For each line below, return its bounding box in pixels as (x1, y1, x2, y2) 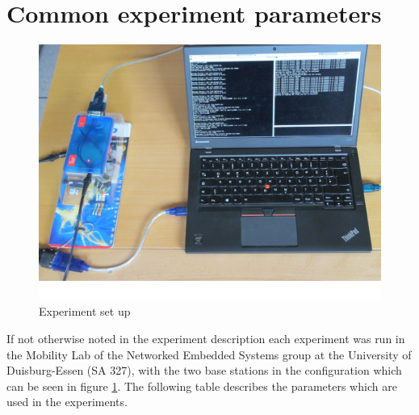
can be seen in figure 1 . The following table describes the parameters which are (6, 377, 397, 394)
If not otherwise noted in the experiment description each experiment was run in (6, 330, 405, 347)
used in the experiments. (6, 393, 128, 410)
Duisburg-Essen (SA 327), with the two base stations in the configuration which (6, 362, 402, 379)
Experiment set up (39, 303, 131, 320)
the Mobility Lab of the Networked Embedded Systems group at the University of (6, 346, 412, 363)
